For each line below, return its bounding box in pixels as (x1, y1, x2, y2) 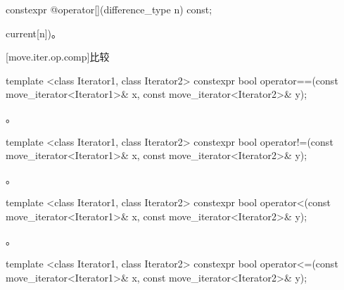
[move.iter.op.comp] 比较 (6, 49, 110, 64)
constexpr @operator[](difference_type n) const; (6, 2, 212, 16)
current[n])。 (6, 25, 62, 40)
